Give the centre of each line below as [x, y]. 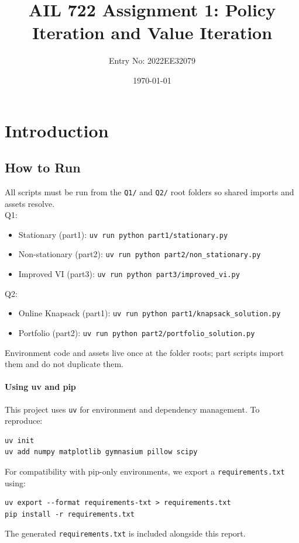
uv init [20, 440]
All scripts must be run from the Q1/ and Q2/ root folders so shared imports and [149, 191]
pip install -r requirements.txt [70, 514]
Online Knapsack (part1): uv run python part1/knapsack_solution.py [149, 313]
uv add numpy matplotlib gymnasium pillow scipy [101, 452]
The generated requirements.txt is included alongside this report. [125, 533]
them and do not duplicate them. [64, 364]
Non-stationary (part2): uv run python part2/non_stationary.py [140, 254]
